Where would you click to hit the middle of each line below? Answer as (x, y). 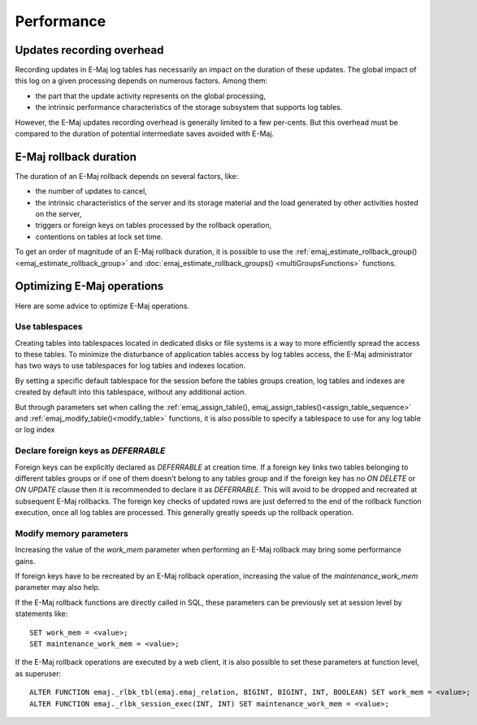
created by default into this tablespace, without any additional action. (131, 392)
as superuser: (38, 673)
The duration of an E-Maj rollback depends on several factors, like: (127, 176)
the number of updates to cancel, (91, 191)
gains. (25, 561)
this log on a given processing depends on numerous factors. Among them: (141, 81)
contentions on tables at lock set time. (99, 237)
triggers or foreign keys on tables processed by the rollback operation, (154, 225)
